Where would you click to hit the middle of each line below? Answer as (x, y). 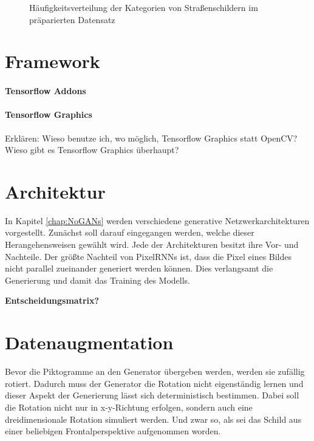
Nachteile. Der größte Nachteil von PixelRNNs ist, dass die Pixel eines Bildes (148, 256)
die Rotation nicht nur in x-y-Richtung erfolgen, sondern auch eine (129, 407)
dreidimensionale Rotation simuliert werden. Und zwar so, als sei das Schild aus (153, 419)
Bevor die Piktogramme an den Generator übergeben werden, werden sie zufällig (155, 371)
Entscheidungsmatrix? (52, 300)
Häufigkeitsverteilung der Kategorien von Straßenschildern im (144, 7)
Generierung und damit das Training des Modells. (97, 280)
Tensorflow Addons (46, 91)
